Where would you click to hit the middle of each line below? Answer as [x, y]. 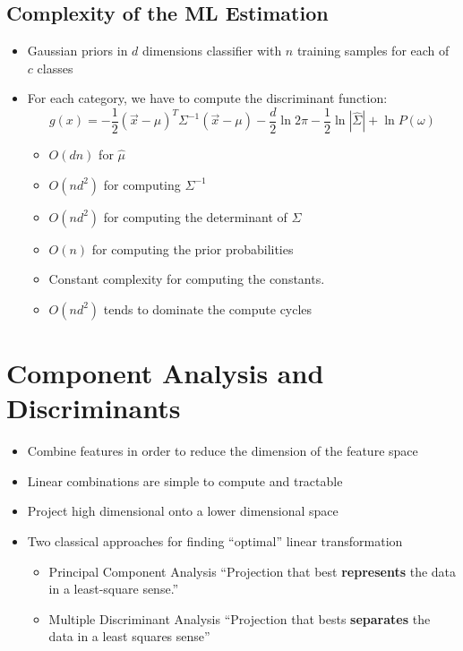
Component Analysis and [165, 373]
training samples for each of [373, 51]
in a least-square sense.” [114, 589]
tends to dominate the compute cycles [208, 308]
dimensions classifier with [212, 51]
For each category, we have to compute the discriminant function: [207, 98]
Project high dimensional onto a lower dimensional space [183, 511]
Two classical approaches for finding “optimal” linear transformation [215, 540]
